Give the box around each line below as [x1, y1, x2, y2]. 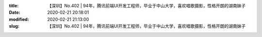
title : [9, 3, 19, 8]
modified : [9, 16, 29, 22]
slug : [9, 23, 19, 29]
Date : [9, 10, 20, 16]
